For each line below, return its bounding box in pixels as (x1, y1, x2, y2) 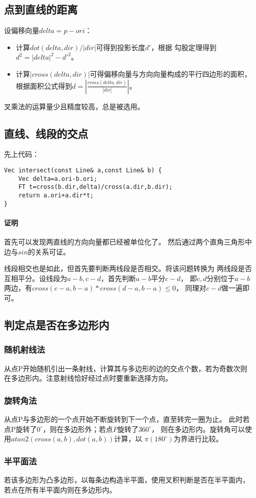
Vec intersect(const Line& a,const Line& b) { (4, 166, 162, 174)
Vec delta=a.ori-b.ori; (18, 175, 98, 182)
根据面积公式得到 (16, 80, 72, 91)
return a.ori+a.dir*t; (18, 191, 94, 199)
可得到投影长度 (96, 42, 145, 52)
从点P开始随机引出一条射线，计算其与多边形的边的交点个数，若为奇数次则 (4, 363, 247, 373)
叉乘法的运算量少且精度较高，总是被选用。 (4, 101, 144, 111)
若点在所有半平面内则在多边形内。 (4, 484, 116, 494)
